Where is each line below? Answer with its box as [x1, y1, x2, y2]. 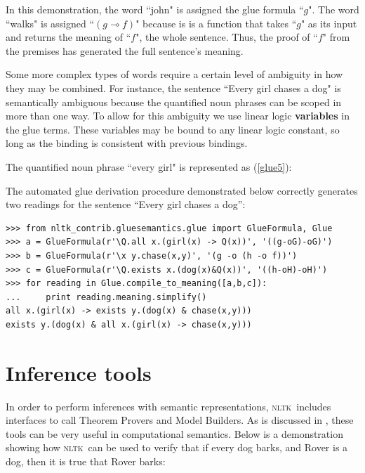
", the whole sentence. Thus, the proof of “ [135, 30, 318, 44]
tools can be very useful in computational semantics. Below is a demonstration [6, 426, 343, 441]
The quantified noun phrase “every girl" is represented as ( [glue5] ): [6, 159, 292, 174]
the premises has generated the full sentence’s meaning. [6, 43, 244, 58]
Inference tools [6, 358, 152, 387]
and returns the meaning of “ [6, 30, 131, 44]
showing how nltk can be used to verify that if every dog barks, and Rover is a [6, 440, 348, 455]
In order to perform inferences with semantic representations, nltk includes [6, 399, 331, 413]
